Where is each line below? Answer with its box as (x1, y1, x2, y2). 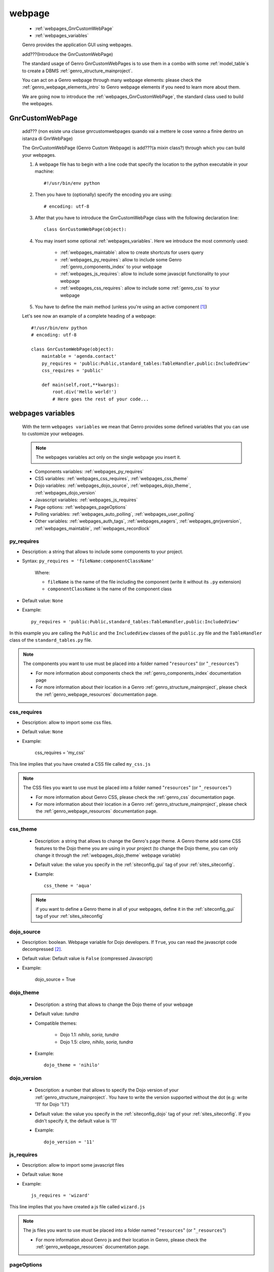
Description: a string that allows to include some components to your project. (22, 548, 184, 555)
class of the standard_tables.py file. (9, 637, 92, 643)
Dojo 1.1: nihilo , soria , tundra (60, 1032, 119, 1038)
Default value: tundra (35, 1010, 79, 1017)
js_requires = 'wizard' (31, 1193, 90, 1198)
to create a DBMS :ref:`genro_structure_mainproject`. (22, 68, 133, 74)
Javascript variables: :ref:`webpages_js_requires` (35, 497, 138, 503)
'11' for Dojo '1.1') (35, 1102, 70, 1108)
